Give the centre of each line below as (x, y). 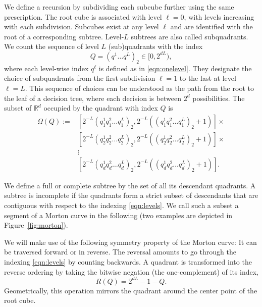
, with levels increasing (219, 16)
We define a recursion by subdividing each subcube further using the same (119, 7)
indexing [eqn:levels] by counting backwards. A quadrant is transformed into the (128, 262)
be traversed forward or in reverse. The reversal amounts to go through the (120, 252)
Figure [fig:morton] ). (36, 225)
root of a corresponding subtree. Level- (64, 36)
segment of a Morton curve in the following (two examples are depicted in (118, 215)
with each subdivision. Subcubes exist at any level (82, 27)
